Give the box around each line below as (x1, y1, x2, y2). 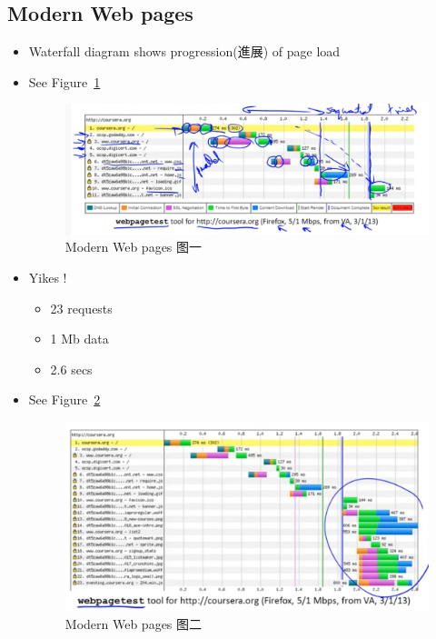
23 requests (50, 298, 113, 317)
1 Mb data (50, 329, 109, 348)
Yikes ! (28, 268, 67, 286)
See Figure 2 (28, 390, 101, 409)
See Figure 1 (28, 72, 101, 91)
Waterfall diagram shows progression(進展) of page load (28, 42, 341, 61)
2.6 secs (50, 359, 93, 378)
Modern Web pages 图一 (64, 237, 203, 256)
